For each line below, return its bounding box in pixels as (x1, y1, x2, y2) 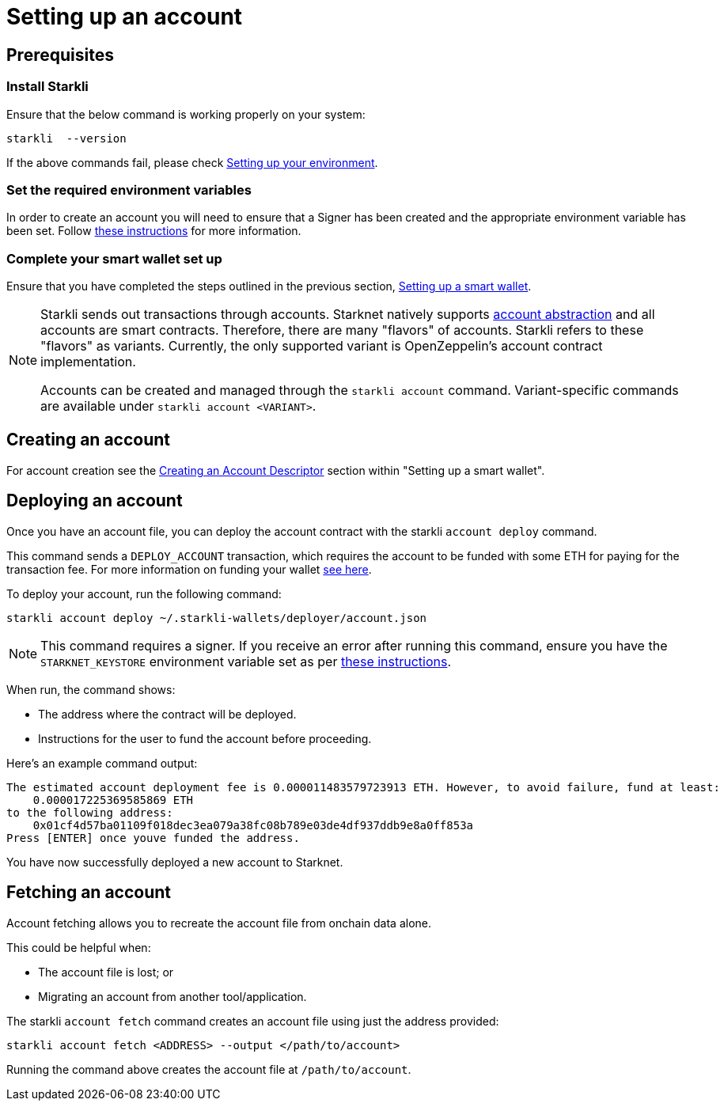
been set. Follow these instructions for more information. (6, 224, 301, 238)
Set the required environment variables (6, 181, 252, 198)
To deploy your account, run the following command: (6, 586, 282, 601)
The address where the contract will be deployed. (38, 707, 297, 721)
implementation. (40, 354, 136, 370)
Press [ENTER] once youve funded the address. (6, 831, 300, 844)
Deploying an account (6, 491, 183, 511)
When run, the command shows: (6, 682, 176, 696)
